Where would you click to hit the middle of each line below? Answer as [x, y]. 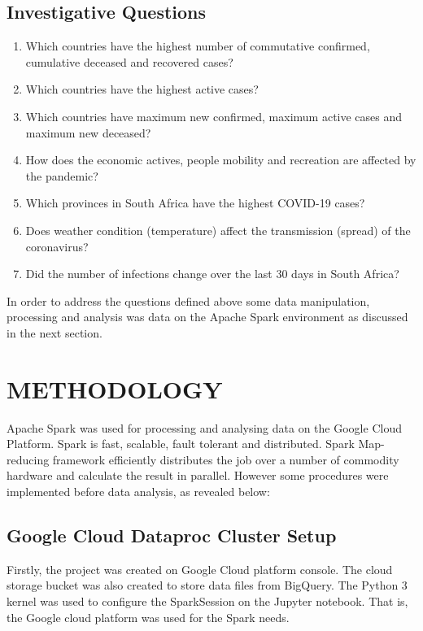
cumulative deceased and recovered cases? [129, 61]
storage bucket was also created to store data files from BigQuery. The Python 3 [207, 585]
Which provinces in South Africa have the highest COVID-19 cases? [195, 203]
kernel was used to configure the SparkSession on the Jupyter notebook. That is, [207, 601]
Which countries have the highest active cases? [142, 89]
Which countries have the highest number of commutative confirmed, [198, 46]
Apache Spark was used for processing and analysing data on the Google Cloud [204, 427]
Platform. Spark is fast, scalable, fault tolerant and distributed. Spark [181, 444]
